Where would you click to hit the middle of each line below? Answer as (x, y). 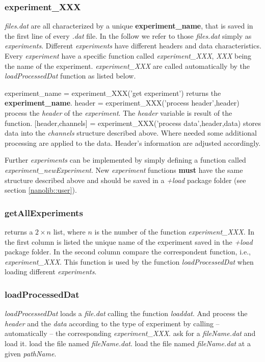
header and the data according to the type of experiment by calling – (112, 323)
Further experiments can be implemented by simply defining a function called (125, 160)
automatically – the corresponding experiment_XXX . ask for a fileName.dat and (130, 333)
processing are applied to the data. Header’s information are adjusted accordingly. (133, 143)
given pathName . (31, 353)
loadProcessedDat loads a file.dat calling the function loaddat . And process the (126, 313)
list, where (69, 231)
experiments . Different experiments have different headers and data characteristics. (133, 46)
